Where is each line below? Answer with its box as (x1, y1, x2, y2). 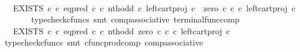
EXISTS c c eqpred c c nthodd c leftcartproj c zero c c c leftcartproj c (13, 1, 296, 14)
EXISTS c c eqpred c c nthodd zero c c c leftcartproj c (13, 24, 230, 37)
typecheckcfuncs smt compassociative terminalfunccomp (31, 13, 240, 25)
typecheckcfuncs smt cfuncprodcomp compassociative (4, 36, 203, 48)
